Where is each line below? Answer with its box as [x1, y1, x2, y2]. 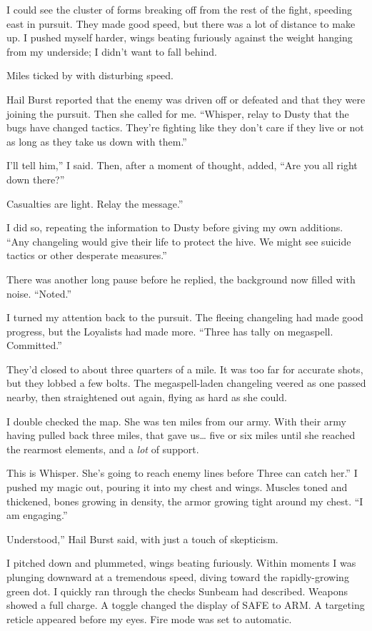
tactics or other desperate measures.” [6, 248, 167, 263]
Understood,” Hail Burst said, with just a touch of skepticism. [6, 531, 278, 546]
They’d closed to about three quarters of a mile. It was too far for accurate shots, [6, 361, 363, 376]
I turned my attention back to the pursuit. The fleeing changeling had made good [6, 310, 363, 325]
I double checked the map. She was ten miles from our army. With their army [6, 413, 346, 428]
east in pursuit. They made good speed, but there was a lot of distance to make [6, 16, 356, 31]
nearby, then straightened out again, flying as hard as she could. [6, 390, 287, 405]
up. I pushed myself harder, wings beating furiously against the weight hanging [6, 30, 353, 45]
